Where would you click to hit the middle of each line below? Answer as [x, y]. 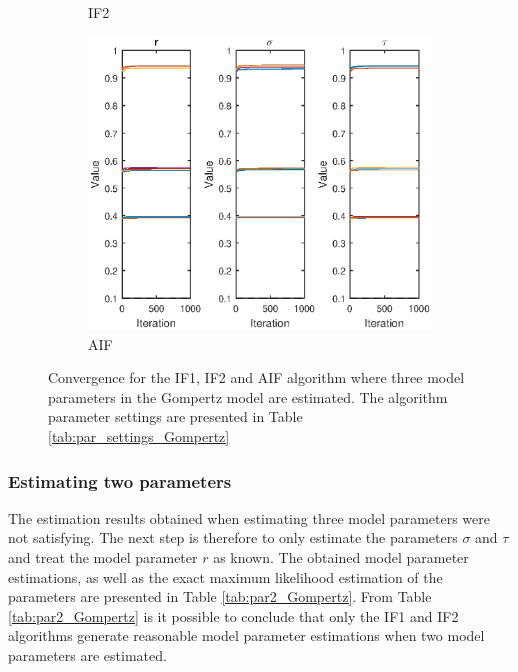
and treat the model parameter [103, 557]
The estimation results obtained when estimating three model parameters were [249, 517]
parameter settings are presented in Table [175, 416]
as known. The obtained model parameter [341, 557]
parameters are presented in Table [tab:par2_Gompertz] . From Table [220, 596]
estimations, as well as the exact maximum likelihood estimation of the [225, 576]
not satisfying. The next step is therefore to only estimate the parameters [233, 537]
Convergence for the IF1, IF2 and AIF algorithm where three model [256, 377]
